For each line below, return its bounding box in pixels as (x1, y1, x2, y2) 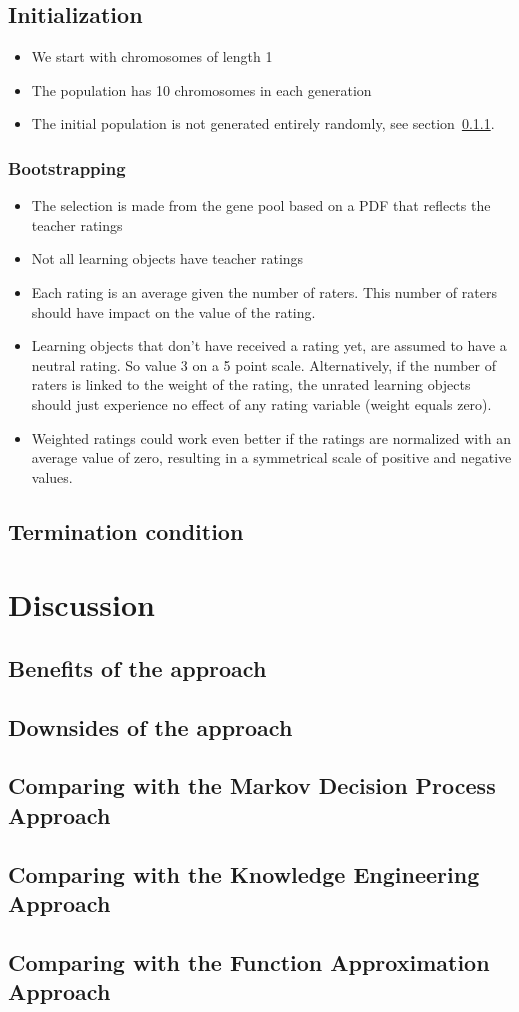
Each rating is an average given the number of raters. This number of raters (31, 281, 497, 302)
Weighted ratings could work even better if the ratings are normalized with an (31, 427, 511, 448)
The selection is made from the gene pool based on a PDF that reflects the (31, 195, 491, 216)
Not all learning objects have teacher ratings (31, 248, 304, 269)
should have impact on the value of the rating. (31, 301, 316, 322)
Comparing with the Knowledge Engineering (8, 858, 480, 889)
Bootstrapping (8, 155, 126, 180)
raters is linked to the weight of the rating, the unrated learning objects (31, 374, 471, 395)
